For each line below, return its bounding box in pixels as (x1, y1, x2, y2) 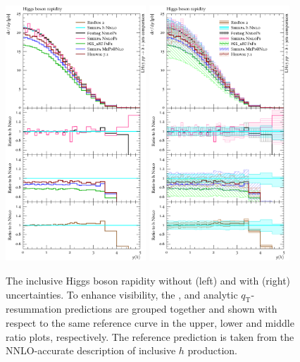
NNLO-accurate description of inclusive (6, 343, 176, 358)
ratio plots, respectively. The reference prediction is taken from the (6, 329, 294, 344)
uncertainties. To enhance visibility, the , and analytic (6, 287, 238, 301)
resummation (6, 301, 62, 316)
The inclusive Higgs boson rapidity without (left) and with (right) (6, 273, 291, 288)
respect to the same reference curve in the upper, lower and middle (6, 316, 294, 330)
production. (187, 343, 238, 358)
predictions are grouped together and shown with (65, 301, 277, 316)
